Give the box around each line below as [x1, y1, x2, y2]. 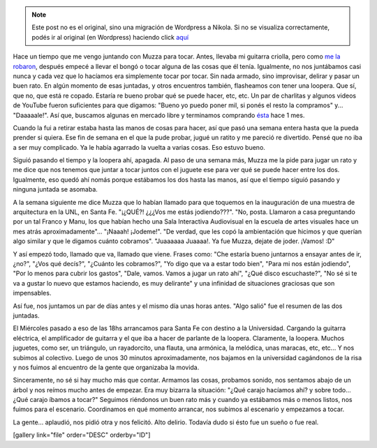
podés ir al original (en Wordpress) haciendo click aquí [31, 33, 188, 41]
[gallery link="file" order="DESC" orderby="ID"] [13, 431, 151, 439]
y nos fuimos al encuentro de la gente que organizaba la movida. [13, 363, 200, 371]
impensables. [13, 289, 52, 298]
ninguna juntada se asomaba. [13, 185, 98, 194]
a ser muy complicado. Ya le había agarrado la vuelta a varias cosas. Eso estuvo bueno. [13, 143, 265, 151]
